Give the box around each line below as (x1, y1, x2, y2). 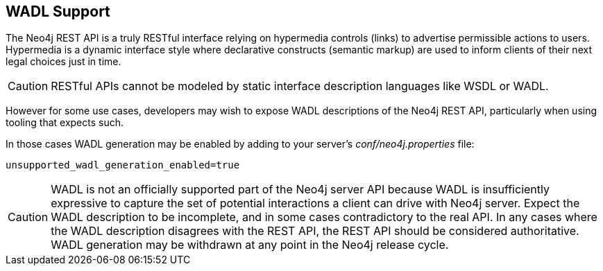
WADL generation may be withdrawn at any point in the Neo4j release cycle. (51, 238, 449, 252)
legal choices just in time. (6, 55, 121, 68)
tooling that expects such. (6, 116, 124, 129)
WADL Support (6, 3, 110, 20)
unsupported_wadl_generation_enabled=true (6, 159, 240, 171)
